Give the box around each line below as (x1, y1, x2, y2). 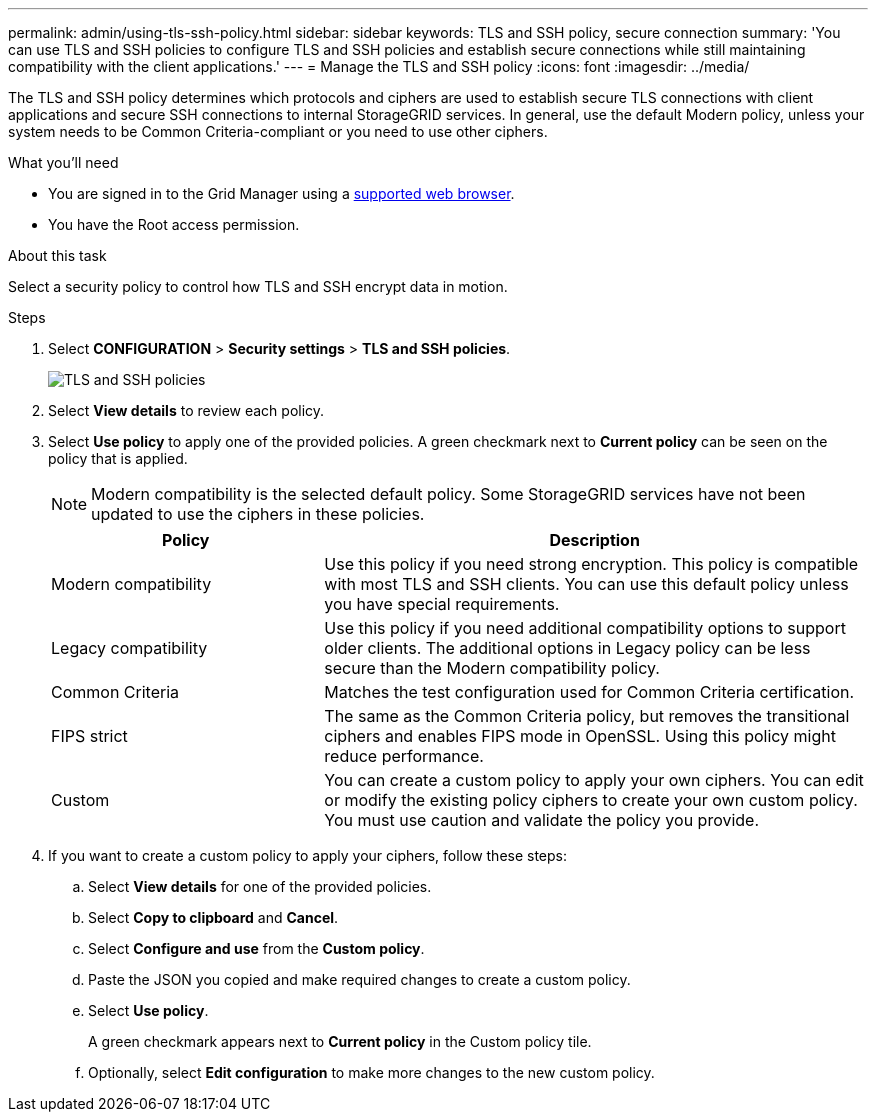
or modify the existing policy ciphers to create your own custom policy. (324, 790, 858, 810)
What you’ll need (8, 154, 119, 171)
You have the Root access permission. (48, 216, 300, 233)
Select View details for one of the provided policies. (88, 878, 432, 895)
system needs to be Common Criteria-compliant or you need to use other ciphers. (8, 123, 548, 140)
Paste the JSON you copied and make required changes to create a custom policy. (88, 971, 631, 988)
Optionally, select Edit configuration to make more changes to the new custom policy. (88, 1064, 655, 1081)
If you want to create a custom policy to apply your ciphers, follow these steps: (48, 847, 568, 864)
